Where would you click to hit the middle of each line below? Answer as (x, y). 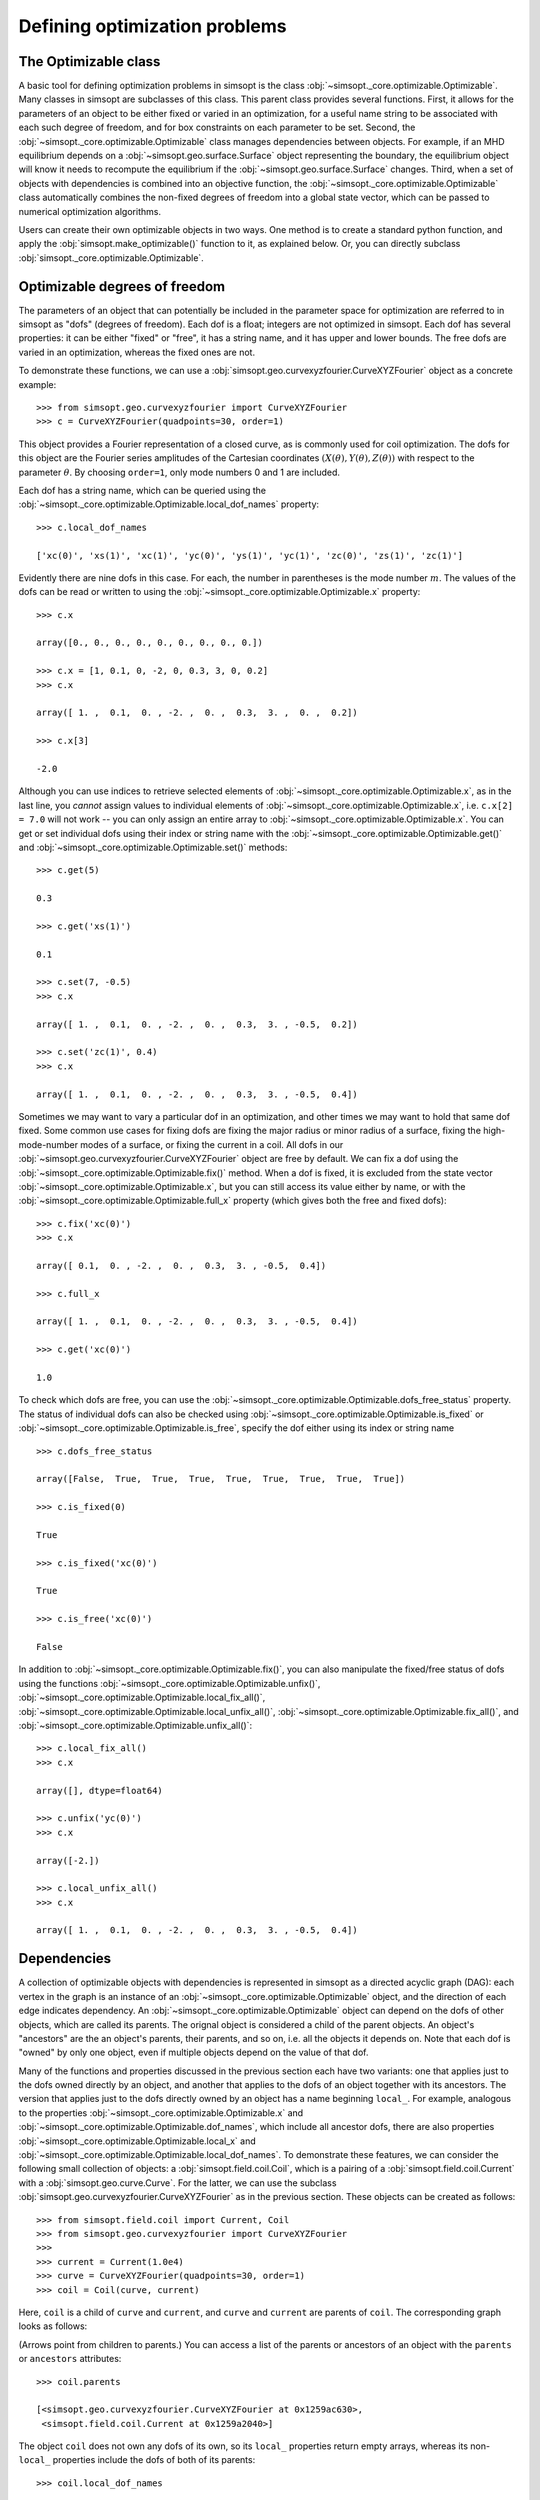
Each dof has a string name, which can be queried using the (142, 490)
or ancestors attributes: (70, 2359)
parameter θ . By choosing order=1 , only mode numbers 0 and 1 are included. (179, 472)
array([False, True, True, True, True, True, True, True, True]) (221, 1479)
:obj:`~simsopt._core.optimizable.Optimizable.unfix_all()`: (135, 1725)
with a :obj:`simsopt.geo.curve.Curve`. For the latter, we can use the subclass (177, 2182)
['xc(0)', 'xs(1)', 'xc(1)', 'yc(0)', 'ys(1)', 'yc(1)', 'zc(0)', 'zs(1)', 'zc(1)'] (250, 555)
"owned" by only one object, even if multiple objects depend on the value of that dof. (193, 2052)
